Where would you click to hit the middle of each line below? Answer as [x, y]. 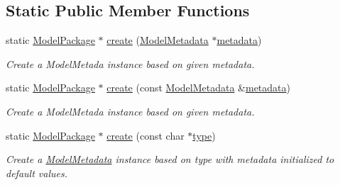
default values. [37, 173]
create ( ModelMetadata [158, 40]
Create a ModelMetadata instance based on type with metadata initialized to [170, 159]
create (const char [146, 135]
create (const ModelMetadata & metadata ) [198, 88]
